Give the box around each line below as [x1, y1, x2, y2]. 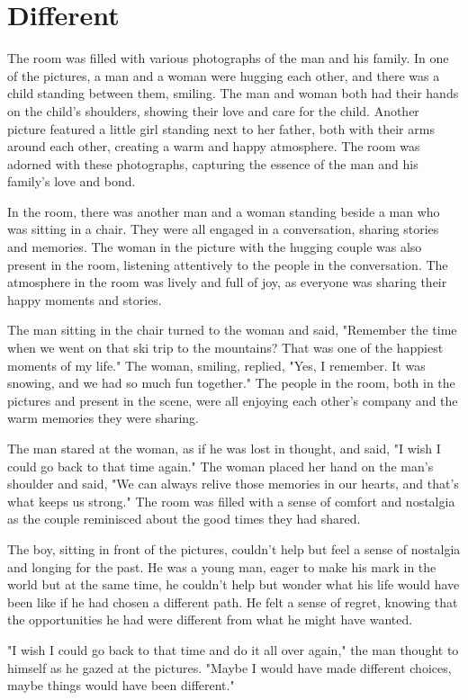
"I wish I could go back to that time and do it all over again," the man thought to [7, 640, 459, 659]
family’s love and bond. [7, 172, 136, 191]
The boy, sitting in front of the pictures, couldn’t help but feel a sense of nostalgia [7, 539, 461, 558]
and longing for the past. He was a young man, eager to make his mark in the [7, 557, 436, 576]
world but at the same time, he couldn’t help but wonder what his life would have [7, 575, 460, 594]
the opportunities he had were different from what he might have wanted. [7, 610, 413, 629]
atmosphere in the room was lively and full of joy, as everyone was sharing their [7, 273, 447, 292]
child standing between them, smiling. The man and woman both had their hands [7, 84, 459, 103]
